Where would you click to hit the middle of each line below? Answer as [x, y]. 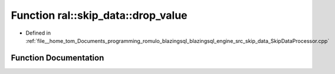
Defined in [38, 33]
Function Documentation [58, 58]
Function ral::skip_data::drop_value [99, 15]
